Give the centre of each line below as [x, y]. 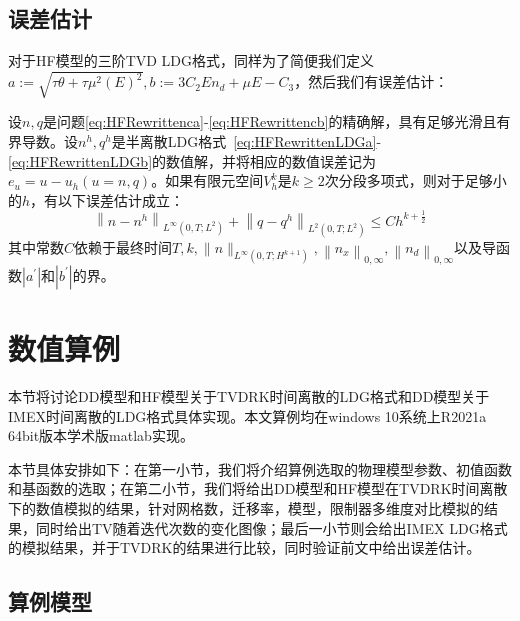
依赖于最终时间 [123, 246]
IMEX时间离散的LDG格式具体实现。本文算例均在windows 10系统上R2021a [247, 415]
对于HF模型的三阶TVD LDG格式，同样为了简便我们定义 [191, 60]
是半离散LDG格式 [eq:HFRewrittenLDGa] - [246, 140]
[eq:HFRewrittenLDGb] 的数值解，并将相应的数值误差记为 [192, 160]
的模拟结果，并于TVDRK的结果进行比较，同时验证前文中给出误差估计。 [244, 547]
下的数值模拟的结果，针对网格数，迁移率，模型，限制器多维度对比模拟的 [246, 507]
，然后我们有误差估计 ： [371, 81]
